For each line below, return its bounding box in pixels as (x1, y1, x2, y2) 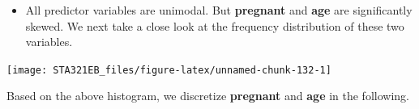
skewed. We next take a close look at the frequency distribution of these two (25, 17, 404, 34)
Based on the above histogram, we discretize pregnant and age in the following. (6, 87, 409, 104)
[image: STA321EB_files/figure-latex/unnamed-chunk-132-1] (6, 64, 331, 76)
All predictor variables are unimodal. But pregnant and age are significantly (25, 2, 413, 18)
